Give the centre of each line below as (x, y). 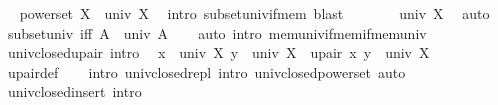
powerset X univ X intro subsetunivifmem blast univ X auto (254, 13)
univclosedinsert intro (74, 91)
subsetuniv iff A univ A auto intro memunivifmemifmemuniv (217, 32)
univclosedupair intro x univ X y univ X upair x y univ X (218, 52)
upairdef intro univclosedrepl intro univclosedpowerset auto (206, 71)
